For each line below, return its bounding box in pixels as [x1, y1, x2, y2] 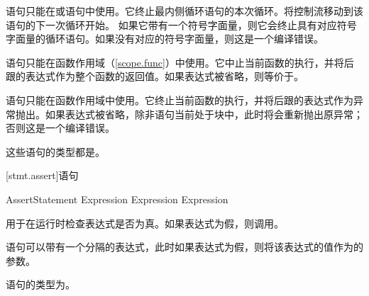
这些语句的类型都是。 [6, 144, 105, 159]
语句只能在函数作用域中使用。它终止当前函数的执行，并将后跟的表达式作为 [6, 92, 353, 107]
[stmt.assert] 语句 [6, 168, 79, 183]
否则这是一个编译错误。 [6, 120, 115, 135]
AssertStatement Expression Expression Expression [6, 191, 228, 206]
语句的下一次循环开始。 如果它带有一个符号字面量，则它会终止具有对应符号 [6, 17, 357, 32]
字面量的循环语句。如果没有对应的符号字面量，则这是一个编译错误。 [6, 31, 324, 46]
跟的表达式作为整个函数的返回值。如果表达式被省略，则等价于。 [6, 69, 304, 84]
